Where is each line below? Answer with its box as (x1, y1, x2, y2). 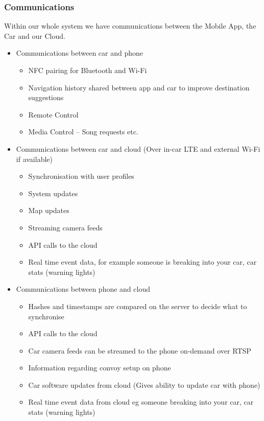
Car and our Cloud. (4, 30, 65, 41)
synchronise (28, 311, 64, 321)
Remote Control (28, 109, 79, 120)
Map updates (28, 205, 69, 216)
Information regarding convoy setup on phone (28, 362, 171, 373)
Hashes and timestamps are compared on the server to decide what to (28, 300, 247, 311)
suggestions (28, 92, 64, 103)
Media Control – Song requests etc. (28, 126, 138, 137)
